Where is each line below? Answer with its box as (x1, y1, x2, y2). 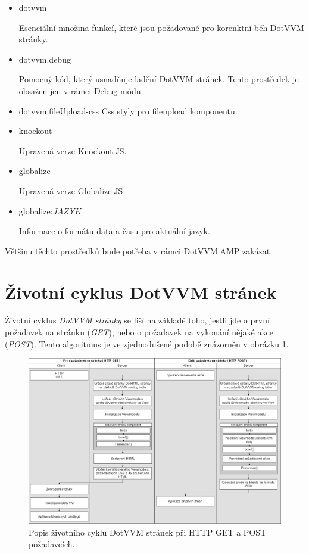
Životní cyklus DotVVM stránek (5, 279, 277, 304)
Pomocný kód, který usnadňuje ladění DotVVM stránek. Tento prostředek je (18, 73, 299, 85)
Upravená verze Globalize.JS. (18, 184, 126, 197)
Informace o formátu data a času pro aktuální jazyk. (18, 225, 210, 237)
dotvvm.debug (18, 52, 71, 65)
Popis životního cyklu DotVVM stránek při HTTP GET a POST (29, 526, 267, 539)
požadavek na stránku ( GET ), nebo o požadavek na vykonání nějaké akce (5, 326, 273, 338)
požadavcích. (29, 537, 75, 550)
